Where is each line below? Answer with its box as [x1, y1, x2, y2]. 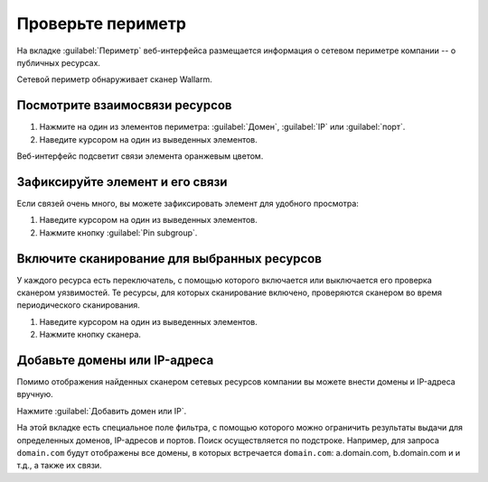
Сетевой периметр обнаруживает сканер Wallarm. [16, 74, 212, 85]
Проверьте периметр [16, 14, 187, 33]
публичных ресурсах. [16, 57, 101, 68]
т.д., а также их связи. [16, 460, 103, 471]
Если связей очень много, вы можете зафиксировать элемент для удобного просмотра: [16, 198, 359, 209]
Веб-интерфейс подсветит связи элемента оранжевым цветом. [16, 151, 264, 162]
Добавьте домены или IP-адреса [16, 352, 214, 367]
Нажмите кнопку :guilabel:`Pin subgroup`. [39, 227, 198, 238]
